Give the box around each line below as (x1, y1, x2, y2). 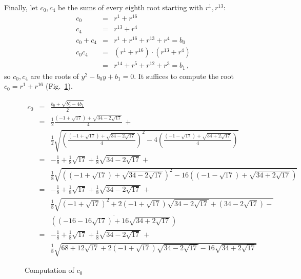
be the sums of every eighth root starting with (58, 2, 204, 12)
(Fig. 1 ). (46, 81, 73, 91)
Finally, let (4, 2, 38, 12)
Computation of (25, 265, 74, 275)
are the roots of (30, 70, 79, 81)
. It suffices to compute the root (134, 70, 234, 81)
